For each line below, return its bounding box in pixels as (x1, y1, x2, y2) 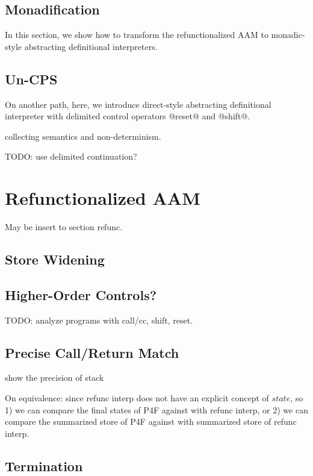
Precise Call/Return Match (5, 343, 179, 362)
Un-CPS (5, 69, 58, 88)
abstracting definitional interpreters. (24, 40, 158, 52)
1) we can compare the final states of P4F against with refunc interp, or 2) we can (5, 403, 308, 416)
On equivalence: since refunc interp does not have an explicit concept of (5, 392, 269, 404)
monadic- (271, 28, 305, 41)
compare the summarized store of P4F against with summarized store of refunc (5, 415, 297, 428)
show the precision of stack (5, 371, 104, 384)
